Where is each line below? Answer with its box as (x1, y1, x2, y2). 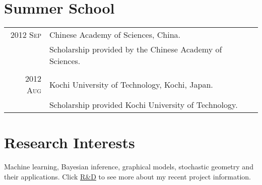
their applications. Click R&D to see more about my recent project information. (4, 171, 251, 181)
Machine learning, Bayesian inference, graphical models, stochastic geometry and (4, 161, 253, 172)
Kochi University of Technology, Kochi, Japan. (49, 78, 213, 90)
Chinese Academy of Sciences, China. (49, 29, 181, 41)
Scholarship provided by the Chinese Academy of (49, 43, 222, 55)
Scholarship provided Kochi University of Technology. (49, 99, 238, 111)
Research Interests (4, 132, 135, 153)
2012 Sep (10, 29, 41, 41)
